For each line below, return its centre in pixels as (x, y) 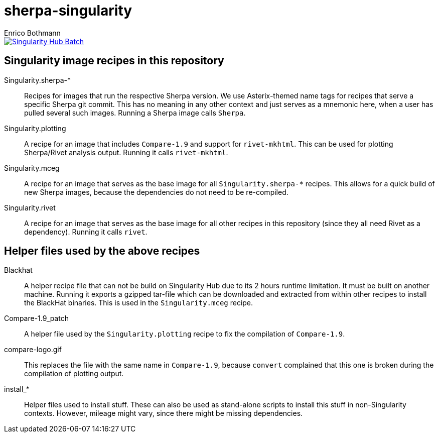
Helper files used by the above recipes (102, 251)
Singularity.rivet (30, 207)
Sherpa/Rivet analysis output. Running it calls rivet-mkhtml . (126, 152)
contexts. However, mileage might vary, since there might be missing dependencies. (164, 413)
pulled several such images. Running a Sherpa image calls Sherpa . (135, 113)
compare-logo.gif (33, 350)
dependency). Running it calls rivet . (86, 232)
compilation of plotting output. (74, 374)
